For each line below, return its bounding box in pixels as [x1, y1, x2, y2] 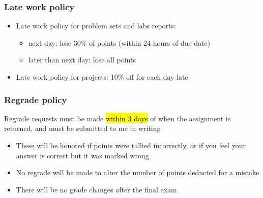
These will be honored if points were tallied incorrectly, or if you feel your [16, 140, 246, 150]
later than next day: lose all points [28, 54, 136, 65]
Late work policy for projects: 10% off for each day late [16, 72, 188, 82]
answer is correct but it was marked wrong [16, 150, 149, 160]
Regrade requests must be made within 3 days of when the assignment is [4, 113, 231, 123]
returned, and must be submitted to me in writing [4, 123, 161, 134]
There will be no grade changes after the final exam [16, 184, 177, 194]
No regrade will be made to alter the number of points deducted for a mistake [16, 167, 259, 178]
